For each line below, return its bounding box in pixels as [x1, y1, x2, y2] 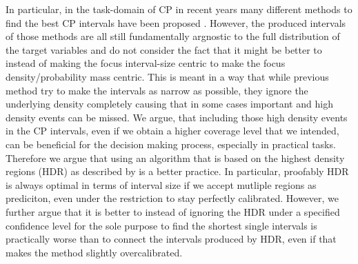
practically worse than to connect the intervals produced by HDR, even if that [6, 232, 337, 246]
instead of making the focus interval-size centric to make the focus [6, 56, 286, 70]
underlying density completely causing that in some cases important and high [6, 97, 333, 111]
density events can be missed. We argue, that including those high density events [6, 110, 348, 124]
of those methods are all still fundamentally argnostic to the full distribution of [6, 29, 340, 43]
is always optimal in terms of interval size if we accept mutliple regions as [6, 177, 317, 192]
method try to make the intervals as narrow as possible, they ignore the [6, 83, 308, 97]
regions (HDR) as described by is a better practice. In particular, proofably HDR [6, 164, 349, 179]
